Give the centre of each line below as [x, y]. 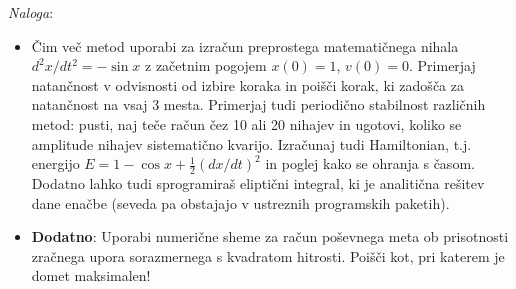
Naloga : [31, 12]
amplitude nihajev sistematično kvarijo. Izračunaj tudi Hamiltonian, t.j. [251, 143]
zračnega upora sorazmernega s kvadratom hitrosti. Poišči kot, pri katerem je [268, 255]
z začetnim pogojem [206, 65]
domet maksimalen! [91, 275]
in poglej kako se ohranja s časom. [370, 163]
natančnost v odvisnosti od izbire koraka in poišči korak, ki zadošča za [247, 84]
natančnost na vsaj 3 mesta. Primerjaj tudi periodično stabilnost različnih [258, 104]
